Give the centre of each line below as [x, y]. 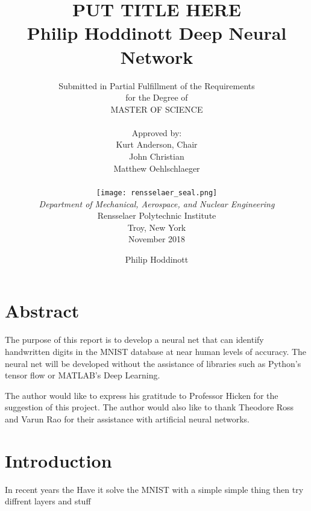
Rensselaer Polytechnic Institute [157, 215]
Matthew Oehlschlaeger [157, 168]
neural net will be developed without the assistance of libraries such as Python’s [153, 363]
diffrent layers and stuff [48, 501]
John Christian [157, 156]
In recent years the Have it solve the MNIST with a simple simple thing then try [154, 489]
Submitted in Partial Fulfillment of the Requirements [157, 85]
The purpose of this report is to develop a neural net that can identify [134, 340]
